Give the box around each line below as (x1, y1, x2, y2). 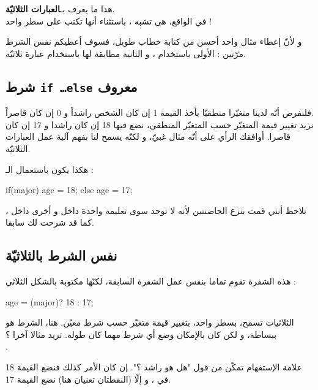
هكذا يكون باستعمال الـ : (6, 162, 94, 175)
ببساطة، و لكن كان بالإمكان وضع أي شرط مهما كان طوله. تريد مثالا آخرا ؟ (6, 327, 277, 340)
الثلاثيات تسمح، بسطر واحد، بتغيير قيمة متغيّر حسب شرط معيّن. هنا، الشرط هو (6, 316, 294, 329)
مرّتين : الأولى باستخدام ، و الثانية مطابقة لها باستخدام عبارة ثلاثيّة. (6, 47, 246, 59)
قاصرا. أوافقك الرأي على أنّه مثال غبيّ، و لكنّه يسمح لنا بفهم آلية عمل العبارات (6, 130, 290, 143)
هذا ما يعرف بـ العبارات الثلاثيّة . (6, 2, 115, 15)
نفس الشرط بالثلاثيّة (6, 246, 117, 265)
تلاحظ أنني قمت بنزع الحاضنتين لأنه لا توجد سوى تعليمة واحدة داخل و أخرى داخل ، (6, 204, 307, 216)
